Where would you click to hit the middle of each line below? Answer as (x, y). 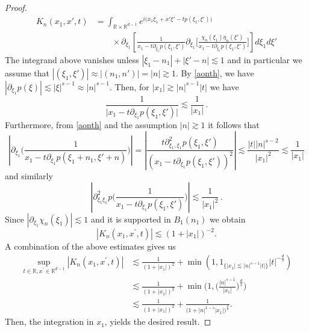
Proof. (16, 7)
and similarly (29, 175)
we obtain (227, 219)
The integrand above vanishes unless (72, 59)
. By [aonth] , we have (215, 72)
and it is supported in (131, 219)
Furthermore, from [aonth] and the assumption (91, 125)
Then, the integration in (49, 321)
